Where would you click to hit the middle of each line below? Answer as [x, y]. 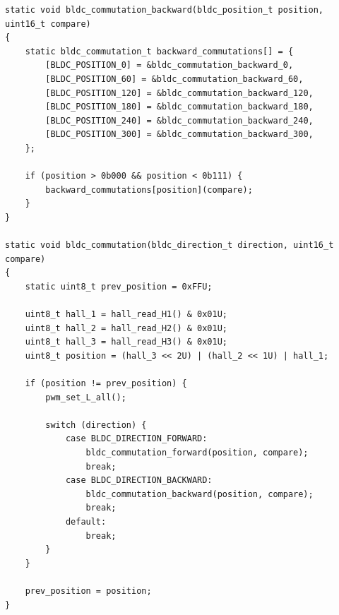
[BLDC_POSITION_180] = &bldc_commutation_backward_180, [179, 107]
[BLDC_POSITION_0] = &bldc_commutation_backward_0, [169, 65]
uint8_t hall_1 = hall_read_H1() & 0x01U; [126, 315]
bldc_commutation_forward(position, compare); [197, 453]
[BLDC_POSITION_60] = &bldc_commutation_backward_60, [174, 79]
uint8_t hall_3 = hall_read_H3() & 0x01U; [126, 342]
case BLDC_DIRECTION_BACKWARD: [139, 480]
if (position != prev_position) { [106, 384]
